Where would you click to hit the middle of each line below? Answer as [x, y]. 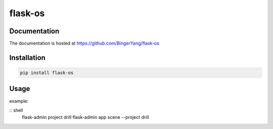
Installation [27, 57]
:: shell [16, 110]
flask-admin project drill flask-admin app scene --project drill [85, 117]
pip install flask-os [47, 73]
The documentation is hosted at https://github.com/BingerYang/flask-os [84, 44]
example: [19, 101]
